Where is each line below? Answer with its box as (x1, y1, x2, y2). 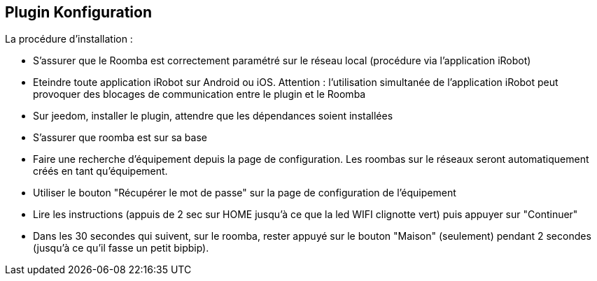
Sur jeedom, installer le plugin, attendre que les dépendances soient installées (33, 110, 393, 122)
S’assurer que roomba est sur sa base (33, 131, 207, 144)
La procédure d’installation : (5, 33, 133, 45)
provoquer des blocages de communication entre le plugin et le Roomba (33, 88, 366, 101)
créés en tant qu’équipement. (33, 165, 168, 178)
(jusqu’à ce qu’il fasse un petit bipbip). (33, 242, 209, 254)
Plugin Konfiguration (5, 3, 152, 21)
